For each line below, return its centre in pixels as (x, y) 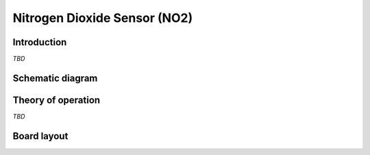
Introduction (40, 42)
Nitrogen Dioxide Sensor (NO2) (103, 18)
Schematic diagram (55, 78)
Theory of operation (57, 100)
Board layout (40, 136)
